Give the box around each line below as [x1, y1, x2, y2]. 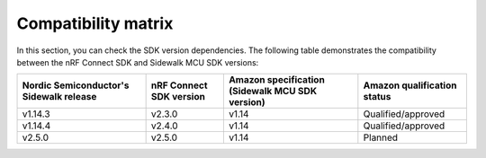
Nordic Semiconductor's [22, 79, 130, 92]
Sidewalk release [22, 91, 97, 103]
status [363, 91, 391, 103]
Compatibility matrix [16, 13, 174, 33]
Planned [363, 131, 399, 144]
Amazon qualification [363, 79, 457, 92]
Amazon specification [228, 74, 326, 86]
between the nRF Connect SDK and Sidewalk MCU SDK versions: [16, 57, 259, 67]
